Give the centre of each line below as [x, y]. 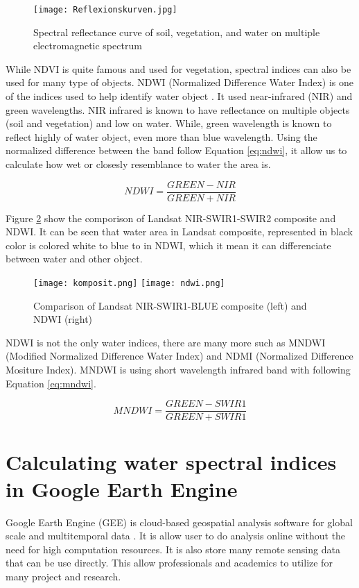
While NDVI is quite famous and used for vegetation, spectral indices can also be [178, 68]
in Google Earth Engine [122, 488]
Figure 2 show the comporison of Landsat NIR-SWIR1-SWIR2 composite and [171, 218]
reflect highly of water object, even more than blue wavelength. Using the [161, 136]
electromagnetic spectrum [88, 45]
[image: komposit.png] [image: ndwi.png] [129, 284]
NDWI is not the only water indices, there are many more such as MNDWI [166, 342]
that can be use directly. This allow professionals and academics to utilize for [169, 563]
